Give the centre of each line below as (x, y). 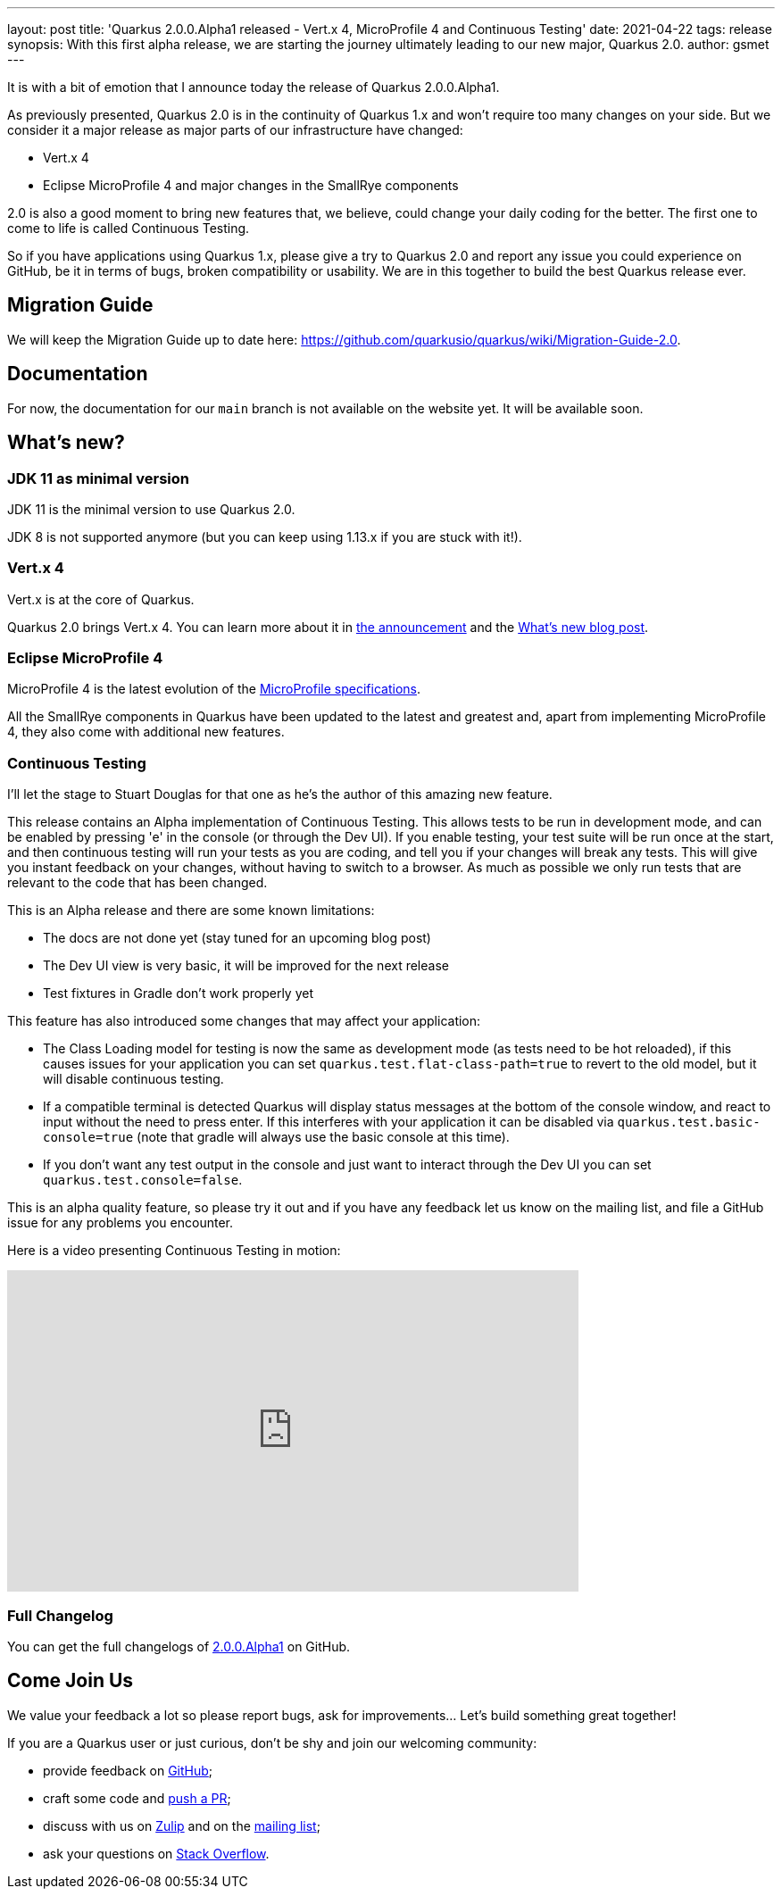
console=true (88, 1138)
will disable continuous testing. (133, 1079)
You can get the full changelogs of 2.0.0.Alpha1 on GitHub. (179, 1646)
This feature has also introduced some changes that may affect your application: (244, 1021)
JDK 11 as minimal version (98, 478)
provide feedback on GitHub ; (128, 1770)
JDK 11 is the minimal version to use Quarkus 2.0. (151, 509)
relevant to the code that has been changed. (137, 883)
